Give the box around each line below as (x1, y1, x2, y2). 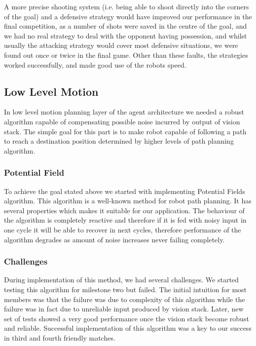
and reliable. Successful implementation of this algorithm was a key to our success (4, 323, 252, 333)
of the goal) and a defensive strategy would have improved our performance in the (4, 11, 252, 21)
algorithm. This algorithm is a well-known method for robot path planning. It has (4, 195, 252, 206)
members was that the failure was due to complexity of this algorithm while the (4, 294, 245, 304)
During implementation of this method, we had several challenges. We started (4, 274, 239, 285)
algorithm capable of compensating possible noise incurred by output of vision (4, 116, 240, 126)
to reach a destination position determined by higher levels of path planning (4, 136, 234, 146)
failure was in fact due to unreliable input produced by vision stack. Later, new (4, 304, 244, 314)
